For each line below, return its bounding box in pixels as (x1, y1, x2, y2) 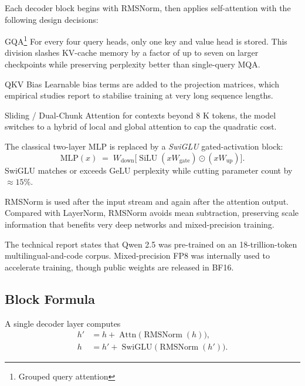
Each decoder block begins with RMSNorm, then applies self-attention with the (5, 2, 291, 13)
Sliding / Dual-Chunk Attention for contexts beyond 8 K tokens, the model (5, 109, 276, 121)
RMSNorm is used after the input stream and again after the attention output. (5, 195, 289, 207)
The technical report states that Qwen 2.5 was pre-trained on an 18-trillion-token (5, 238, 297, 250)
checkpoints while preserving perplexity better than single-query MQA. (5, 58, 260, 70)
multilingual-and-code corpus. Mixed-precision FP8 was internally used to (5, 249, 270, 262)
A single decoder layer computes (5, 317, 121, 329)
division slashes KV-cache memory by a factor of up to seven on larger (5, 46, 259, 59)
